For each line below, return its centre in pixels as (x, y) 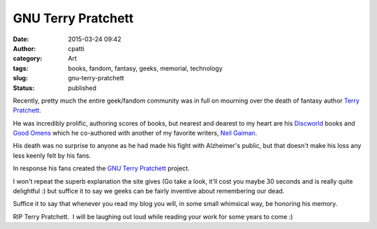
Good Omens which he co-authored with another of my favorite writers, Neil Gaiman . (135, 133)
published (82, 88)
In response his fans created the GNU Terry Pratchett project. (101, 168)
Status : (24, 88)
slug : (20, 78)
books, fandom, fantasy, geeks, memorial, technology (145, 68)
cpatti (76, 48)
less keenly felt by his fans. (52, 155)
